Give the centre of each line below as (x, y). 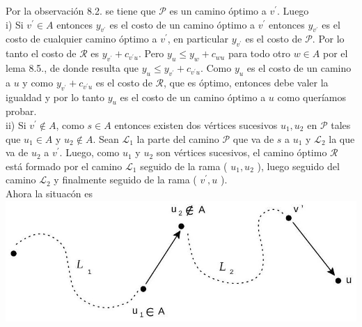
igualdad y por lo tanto (55, 97)
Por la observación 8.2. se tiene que (81, 10)
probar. (21, 111)
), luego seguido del (298, 166)
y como (38, 82)
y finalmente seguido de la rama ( (125, 180)
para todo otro (259, 53)
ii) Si (16, 124)
